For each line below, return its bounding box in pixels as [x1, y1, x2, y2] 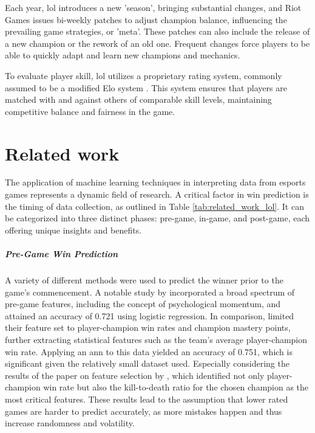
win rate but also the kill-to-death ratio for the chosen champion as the [43, 381, 309, 393]
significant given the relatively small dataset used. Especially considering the [5, 357, 290, 370]
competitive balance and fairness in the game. [5, 105, 175, 117]
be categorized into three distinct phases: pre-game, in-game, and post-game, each [5, 212, 310, 224]
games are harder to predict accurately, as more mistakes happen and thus [5, 404, 282, 417]
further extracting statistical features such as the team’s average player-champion [5, 333, 308, 345]
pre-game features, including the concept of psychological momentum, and [5, 297, 281, 310]
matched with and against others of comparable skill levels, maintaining [5, 93, 272, 106]
